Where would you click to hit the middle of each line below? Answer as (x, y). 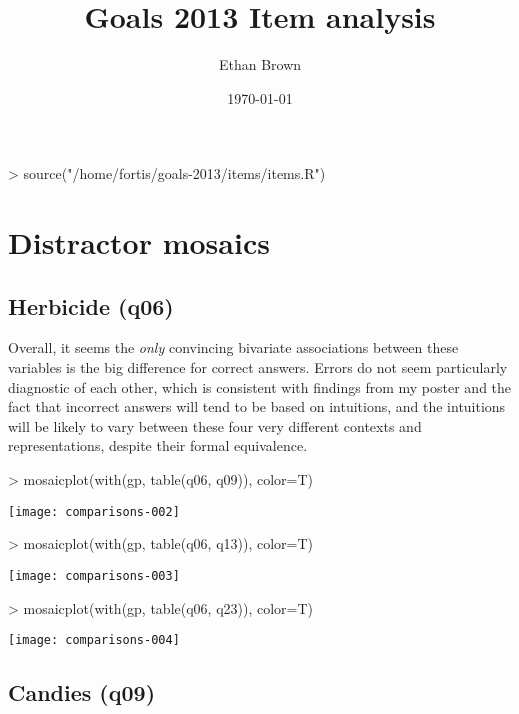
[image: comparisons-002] (94, 511)
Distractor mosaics (139, 242)
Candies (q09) (82, 692)
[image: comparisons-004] (94, 640)
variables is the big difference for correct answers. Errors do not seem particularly (258, 367)
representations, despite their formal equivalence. (158, 445)
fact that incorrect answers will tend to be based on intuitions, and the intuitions (257, 406)
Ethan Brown (260, 64)
